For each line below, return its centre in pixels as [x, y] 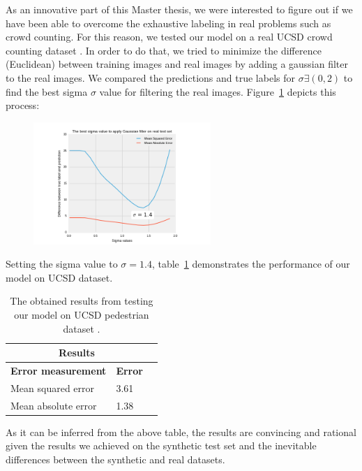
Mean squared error [53, 387]
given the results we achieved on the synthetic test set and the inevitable [161, 445]
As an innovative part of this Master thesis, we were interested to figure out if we [179, 9]
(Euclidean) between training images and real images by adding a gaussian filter [177, 64]
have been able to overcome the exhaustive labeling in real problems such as [168, 23]
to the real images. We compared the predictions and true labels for [150, 77]
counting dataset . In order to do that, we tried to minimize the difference [164, 50]
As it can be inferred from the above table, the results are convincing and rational [181, 432]
